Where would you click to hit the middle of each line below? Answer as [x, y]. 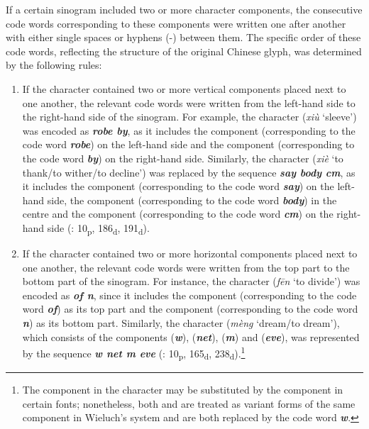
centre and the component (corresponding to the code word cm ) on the [178, 214]
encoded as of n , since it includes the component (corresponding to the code [189, 295]
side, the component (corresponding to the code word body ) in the [192, 200]
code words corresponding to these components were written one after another [176, 23]
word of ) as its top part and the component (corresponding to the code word [190, 309]
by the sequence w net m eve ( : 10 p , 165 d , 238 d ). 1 [134, 353]
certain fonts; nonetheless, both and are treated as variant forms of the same [189, 403]
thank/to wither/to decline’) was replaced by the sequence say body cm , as [189, 172]
